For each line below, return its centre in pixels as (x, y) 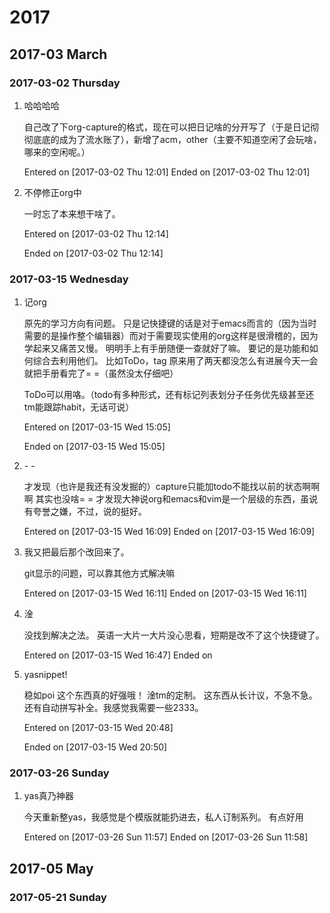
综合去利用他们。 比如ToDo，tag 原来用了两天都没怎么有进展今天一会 (175, 361)
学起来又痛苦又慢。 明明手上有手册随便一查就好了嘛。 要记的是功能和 (166, 348)
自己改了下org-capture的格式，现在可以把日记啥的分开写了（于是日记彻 (171, 127)
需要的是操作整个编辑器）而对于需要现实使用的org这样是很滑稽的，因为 (171, 336)
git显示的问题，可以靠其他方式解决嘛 (99, 573)
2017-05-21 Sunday (58, 897)
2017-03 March (58, 54)
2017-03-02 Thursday (65, 83)
